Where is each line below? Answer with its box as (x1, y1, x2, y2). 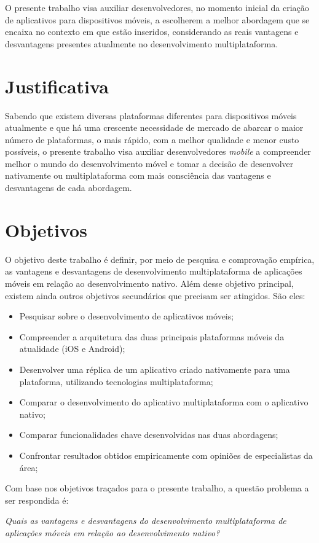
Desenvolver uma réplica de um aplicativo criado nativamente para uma (19, 362, 290, 375)
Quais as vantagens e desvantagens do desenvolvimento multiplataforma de (5, 514, 286, 527)
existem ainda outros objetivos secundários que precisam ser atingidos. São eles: (5, 289, 305, 302)
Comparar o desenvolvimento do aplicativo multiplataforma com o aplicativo (19, 396, 309, 408)
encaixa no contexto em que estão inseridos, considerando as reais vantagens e (5, 25, 299, 38)
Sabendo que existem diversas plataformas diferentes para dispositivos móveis (5, 109, 297, 122)
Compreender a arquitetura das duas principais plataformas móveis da (19, 330, 285, 343)
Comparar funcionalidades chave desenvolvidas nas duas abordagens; (19, 428, 278, 441)
